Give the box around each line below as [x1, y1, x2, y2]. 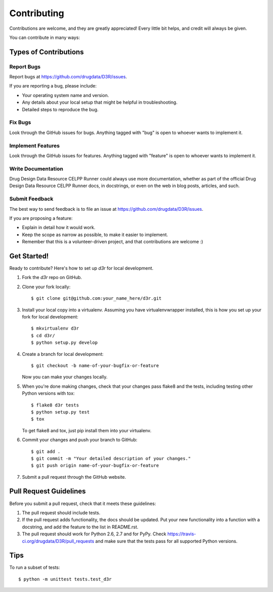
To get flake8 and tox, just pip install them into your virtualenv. [22, 427, 152, 433]
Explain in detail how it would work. [22, 224, 96, 231]
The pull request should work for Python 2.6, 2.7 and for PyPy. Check [22, 531, 166, 537]
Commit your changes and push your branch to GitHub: [22, 437, 138, 443]
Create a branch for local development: [22, 351, 104, 357]
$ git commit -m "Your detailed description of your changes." [31, 456, 191, 461]
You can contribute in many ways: [9, 34, 80, 40]
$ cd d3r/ [31, 333, 55, 338]
